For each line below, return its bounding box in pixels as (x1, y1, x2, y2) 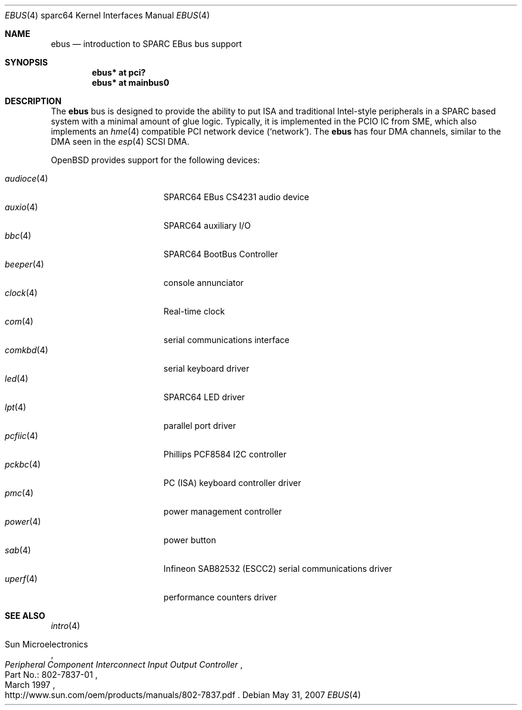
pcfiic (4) (5, 431, 38, 441)
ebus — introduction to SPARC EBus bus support (51, 39, 242, 49)
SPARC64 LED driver (163, 392, 245, 402)
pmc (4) (5, 488, 34, 498)
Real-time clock (163, 306, 225, 316)
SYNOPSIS (5, 57, 48, 67)
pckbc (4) (5, 459, 41, 469)
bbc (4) (5, 231, 32, 241)
